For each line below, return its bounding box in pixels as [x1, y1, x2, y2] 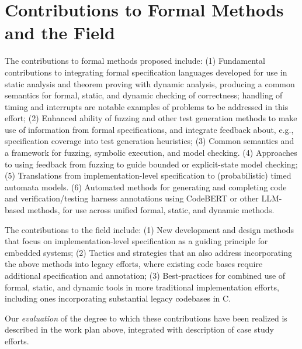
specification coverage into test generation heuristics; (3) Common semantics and [5, 135, 294, 147]
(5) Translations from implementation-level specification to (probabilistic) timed [5, 169, 291, 182]
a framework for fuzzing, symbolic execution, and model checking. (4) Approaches [5, 146, 297, 159]
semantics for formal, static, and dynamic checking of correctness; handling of [5, 89, 283, 101]
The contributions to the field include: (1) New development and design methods [5, 223, 294, 235]
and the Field [5, 20, 115, 45]
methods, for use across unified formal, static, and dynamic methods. [27, 204, 275, 216]
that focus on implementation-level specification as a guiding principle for [5, 235, 268, 247]
